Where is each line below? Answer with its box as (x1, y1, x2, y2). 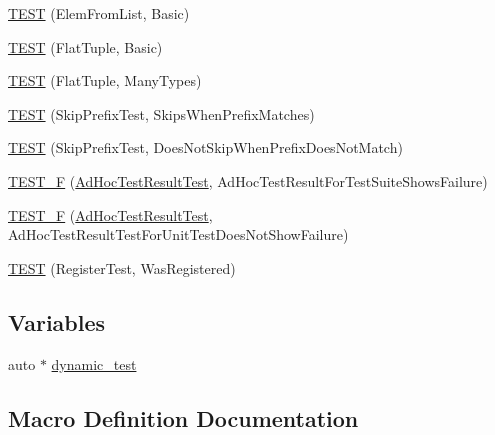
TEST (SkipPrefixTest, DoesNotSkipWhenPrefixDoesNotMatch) (8, 137, 403, 158)
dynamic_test (51, 353, 137, 374)
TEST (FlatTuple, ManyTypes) (8, 70, 202, 91)
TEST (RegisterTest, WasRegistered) (8, 257, 236, 278)
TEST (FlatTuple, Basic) (8, 36, 163, 57)
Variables (8, 306, 106, 337)
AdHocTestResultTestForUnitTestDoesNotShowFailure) (8, 224, 349, 245)
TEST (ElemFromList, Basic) (8, 3, 190, 23)
